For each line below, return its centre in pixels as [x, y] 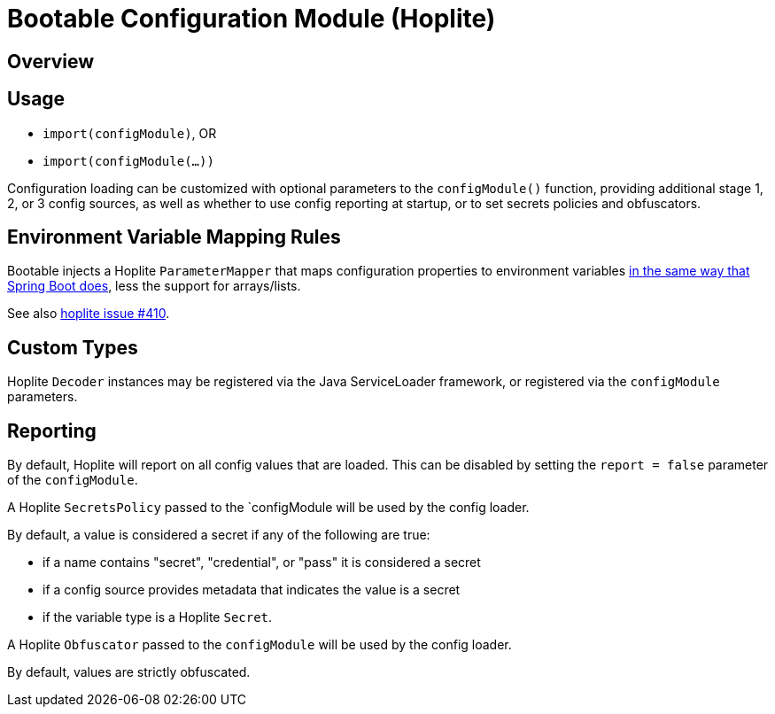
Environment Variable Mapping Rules [174, 237]
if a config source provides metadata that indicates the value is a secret [252, 590]
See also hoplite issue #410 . [89, 314]
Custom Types [73, 347]
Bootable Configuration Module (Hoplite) [252, 19]
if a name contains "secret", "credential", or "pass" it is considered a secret [262, 563]
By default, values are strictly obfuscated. [129, 672]
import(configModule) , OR [130, 133]
